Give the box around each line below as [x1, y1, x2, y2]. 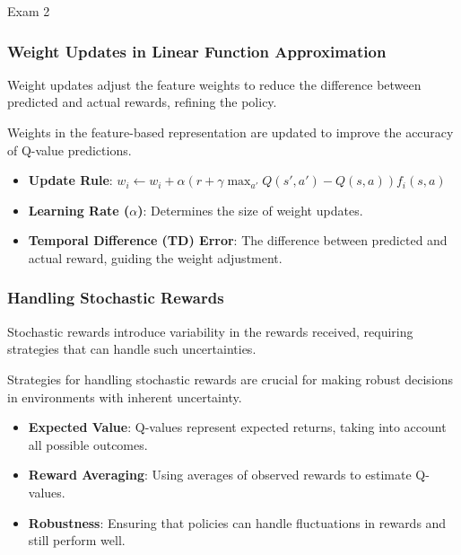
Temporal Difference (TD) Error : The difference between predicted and [28, 231, 448, 250]
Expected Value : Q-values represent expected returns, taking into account [28, 418, 447, 436]
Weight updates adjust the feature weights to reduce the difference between [7, 75, 422, 93]
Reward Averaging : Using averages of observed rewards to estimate [28, 465, 412, 484]
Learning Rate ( [28, 200, 130, 219]
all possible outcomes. [28, 435, 148, 454]
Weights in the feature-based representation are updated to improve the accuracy [7, 123, 454, 141]
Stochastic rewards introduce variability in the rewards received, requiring [7, 322, 413, 340]
